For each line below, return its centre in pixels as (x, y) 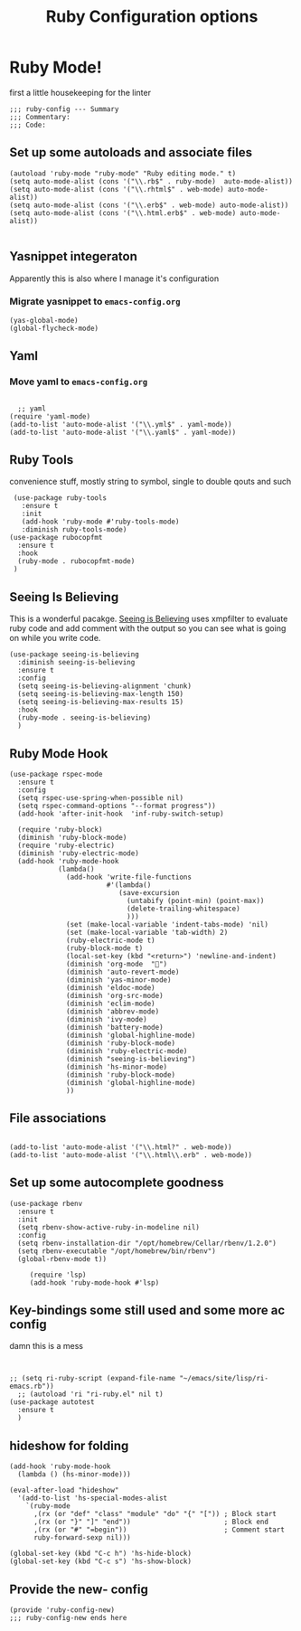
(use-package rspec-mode (56, 774)
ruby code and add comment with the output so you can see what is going (148, 628)
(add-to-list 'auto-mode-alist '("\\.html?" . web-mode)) (121, 1147)
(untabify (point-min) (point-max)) (195, 900)
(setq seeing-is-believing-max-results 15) (100, 702)
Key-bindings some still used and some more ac (147, 1310)
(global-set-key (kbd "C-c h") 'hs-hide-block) (101, 1554)
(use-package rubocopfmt (56, 538)
